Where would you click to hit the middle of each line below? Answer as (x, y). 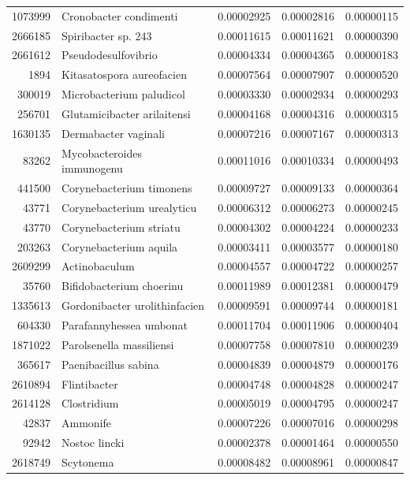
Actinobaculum (98, 266)
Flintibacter (90, 383)
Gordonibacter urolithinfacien (133, 305)
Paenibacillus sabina (110, 364)
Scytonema (88, 461)
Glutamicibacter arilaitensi (126, 113)
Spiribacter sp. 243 (107, 35)
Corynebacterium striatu (121, 227)
